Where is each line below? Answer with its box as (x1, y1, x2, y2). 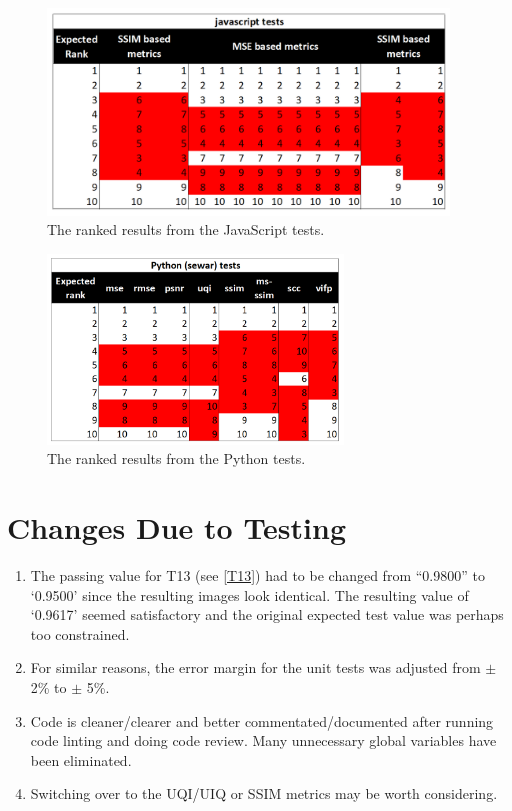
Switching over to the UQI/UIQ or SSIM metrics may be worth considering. (30, 783, 498, 804)
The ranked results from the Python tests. (47, 448, 306, 469)
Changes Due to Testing (7, 507, 347, 548)
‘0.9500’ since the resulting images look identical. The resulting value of (30, 584, 469, 605)
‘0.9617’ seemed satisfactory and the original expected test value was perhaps (30, 604, 504, 625)
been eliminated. (30, 749, 132, 770)
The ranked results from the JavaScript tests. (47, 219, 325, 240)
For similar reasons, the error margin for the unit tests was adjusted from (30, 657, 481, 678)
